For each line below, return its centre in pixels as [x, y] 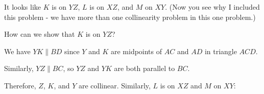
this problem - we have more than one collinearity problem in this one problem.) [130, 17]
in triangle [221, 51]
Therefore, [20, 85]
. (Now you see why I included [212, 7]
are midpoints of [136, 51]
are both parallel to [145, 68]
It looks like [23, 7]
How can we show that [40, 34]
